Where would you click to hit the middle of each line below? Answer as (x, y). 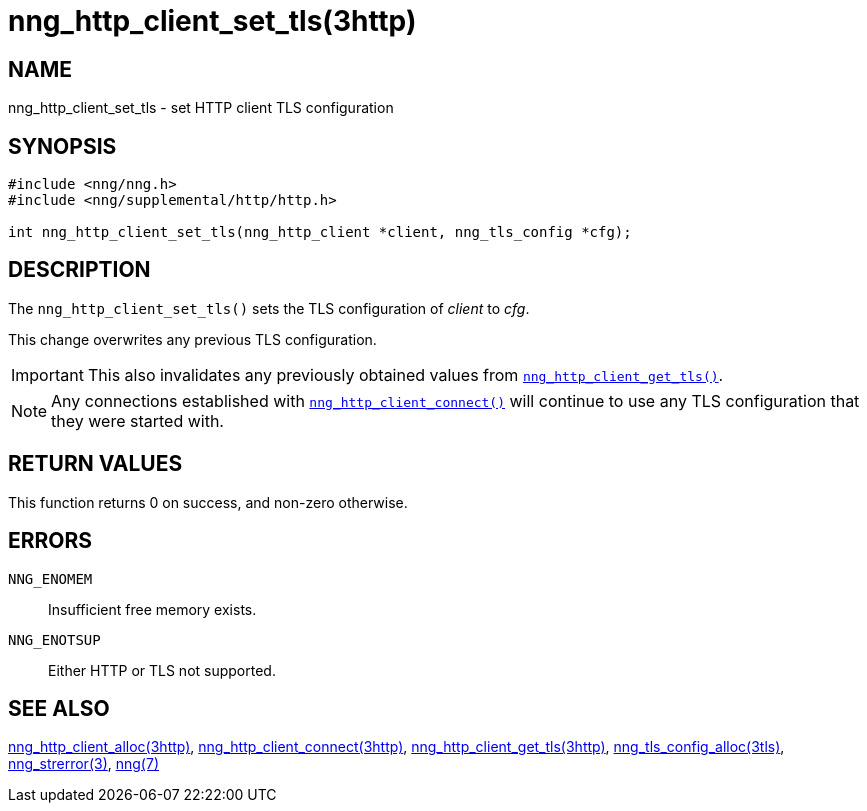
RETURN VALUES (95, 464)
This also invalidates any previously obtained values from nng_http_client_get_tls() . (405, 374)
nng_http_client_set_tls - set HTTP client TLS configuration (201, 108)
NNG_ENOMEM (50, 578)
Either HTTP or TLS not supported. (162, 670)
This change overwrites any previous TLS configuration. (192, 339)
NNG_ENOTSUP (54, 639)
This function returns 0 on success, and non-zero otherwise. (208, 502)
